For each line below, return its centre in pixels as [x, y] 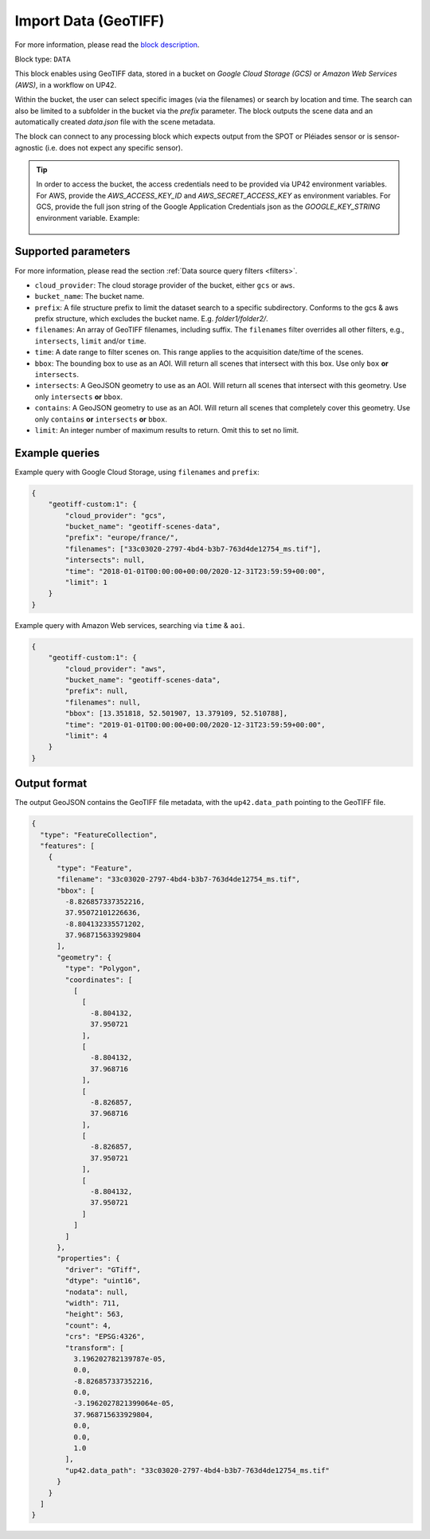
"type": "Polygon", [103, 969]
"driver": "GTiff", [103, 1270]
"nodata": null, [97, 1292]
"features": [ [68, 846]
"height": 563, [95, 1314]
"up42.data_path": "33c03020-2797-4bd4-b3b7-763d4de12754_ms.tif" [197, 1470]
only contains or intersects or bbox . [101, 419]
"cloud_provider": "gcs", [115, 515]
